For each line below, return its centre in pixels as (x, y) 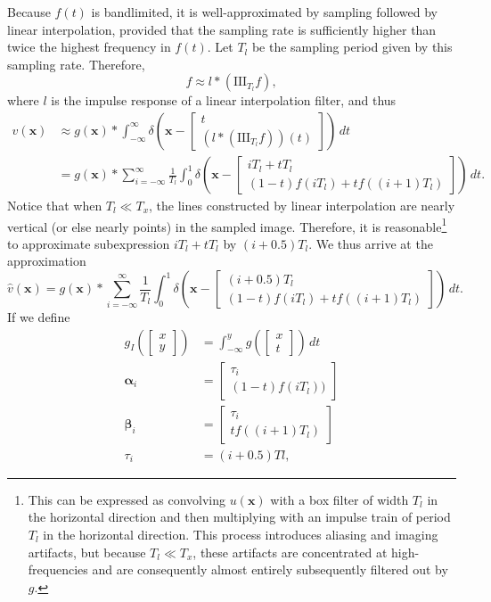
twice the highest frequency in (89, 47)
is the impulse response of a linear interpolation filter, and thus (224, 100)
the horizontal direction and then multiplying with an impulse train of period (239, 517)
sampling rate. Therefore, (76, 64)
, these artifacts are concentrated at (290, 552)
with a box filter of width (340, 499)
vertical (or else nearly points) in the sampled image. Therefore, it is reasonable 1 (227, 225)
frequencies (58, 569)
